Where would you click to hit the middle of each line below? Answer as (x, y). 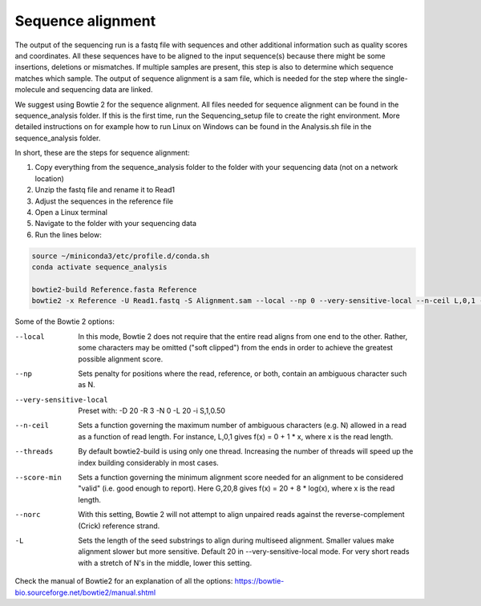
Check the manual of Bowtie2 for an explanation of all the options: (124, 581)
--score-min (38, 478)
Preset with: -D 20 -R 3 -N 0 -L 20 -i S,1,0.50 (152, 411)
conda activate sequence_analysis (99, 267)
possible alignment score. (121, 359)
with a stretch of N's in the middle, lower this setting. (165, 563)
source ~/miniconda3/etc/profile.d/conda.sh (121, 256)
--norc (28, 515)
